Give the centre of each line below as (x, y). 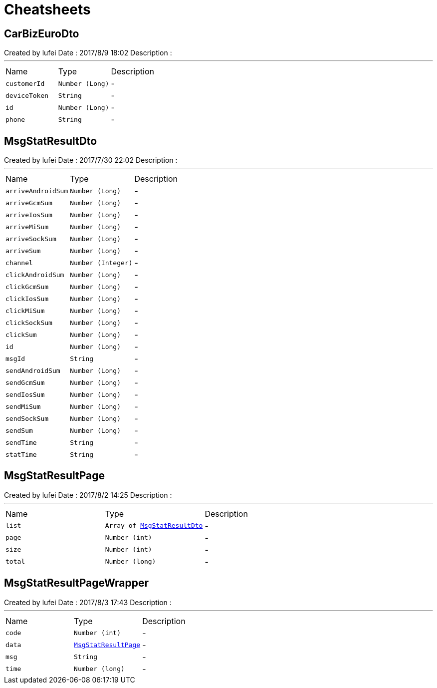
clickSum (21, 335)
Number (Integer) (101, 263)
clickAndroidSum (35, 275)
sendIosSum (25, 394)
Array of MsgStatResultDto (154, 526)
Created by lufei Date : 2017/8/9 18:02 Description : (88, 53)
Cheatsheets (47, 9)
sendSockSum (27, 418)
